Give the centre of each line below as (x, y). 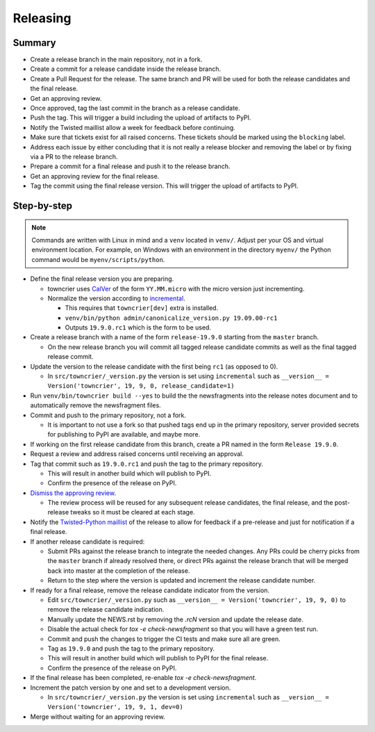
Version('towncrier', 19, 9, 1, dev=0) (115, 707)
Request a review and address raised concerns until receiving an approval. (137, 454)
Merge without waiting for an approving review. (98, 717)
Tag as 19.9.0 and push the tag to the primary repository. (131, 648)
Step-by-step (43, 205)
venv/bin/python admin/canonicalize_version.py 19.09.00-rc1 (171, 318)
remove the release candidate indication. (106, 610)
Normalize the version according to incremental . (116, 298)
